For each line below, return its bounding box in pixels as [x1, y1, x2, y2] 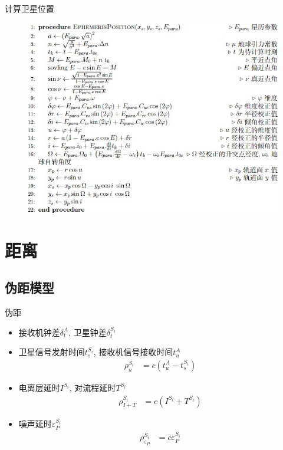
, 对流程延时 [69, 381, 116, 393]
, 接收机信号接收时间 [93, 346, 173, 358]
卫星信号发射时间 [18, 346, 85, 358]
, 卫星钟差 [68, 326, 107, 338]
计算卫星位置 [5, 2, 54, 14]
